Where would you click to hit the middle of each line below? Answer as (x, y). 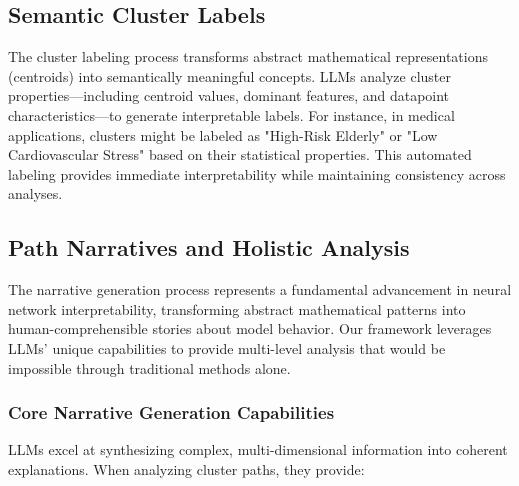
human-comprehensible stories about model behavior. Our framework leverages (250, 328)
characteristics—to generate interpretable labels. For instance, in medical (231, 114)
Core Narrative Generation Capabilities (171, 412)
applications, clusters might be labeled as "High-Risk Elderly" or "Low (223, 134)
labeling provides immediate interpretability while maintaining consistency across (257, 173)
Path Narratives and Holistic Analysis (209, 247)
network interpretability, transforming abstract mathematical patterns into (237, 308)
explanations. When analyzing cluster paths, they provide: (186, 468)
